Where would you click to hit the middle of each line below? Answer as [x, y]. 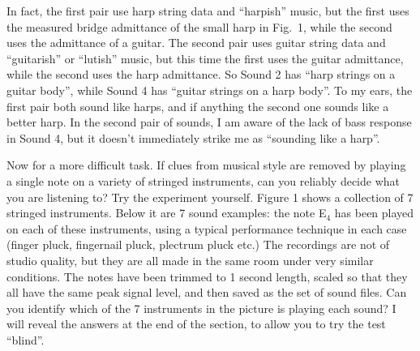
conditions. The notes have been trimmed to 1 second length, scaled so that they [207, 276]
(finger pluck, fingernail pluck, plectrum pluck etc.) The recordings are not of [198, 244]
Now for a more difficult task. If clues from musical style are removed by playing [206, 165]
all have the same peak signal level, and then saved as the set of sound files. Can [207, 292]
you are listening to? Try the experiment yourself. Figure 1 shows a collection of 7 [210, 197]
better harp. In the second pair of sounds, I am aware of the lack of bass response [209, 122]
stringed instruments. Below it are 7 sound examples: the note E [167, 213]
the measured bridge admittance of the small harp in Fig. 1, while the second [199, 26]
